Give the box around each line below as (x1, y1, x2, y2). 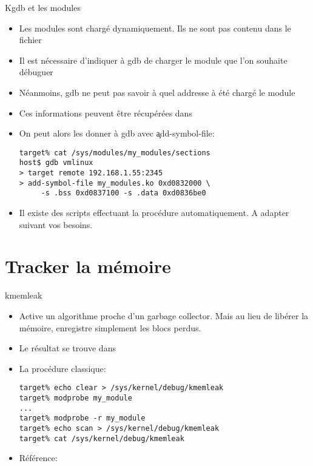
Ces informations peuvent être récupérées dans (19, 106, 192, 119)
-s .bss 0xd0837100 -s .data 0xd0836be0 (41, 189, 206, 198)
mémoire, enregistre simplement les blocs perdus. (19, 321, 201, 334)
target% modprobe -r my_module (19, 414, 146, 423)
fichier (19, 33, 42, 46)
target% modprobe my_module (19, 393, 132, 402)
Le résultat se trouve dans (19, 342, 116, 354)
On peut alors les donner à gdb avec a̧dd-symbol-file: (19, 127, 215, 140)
